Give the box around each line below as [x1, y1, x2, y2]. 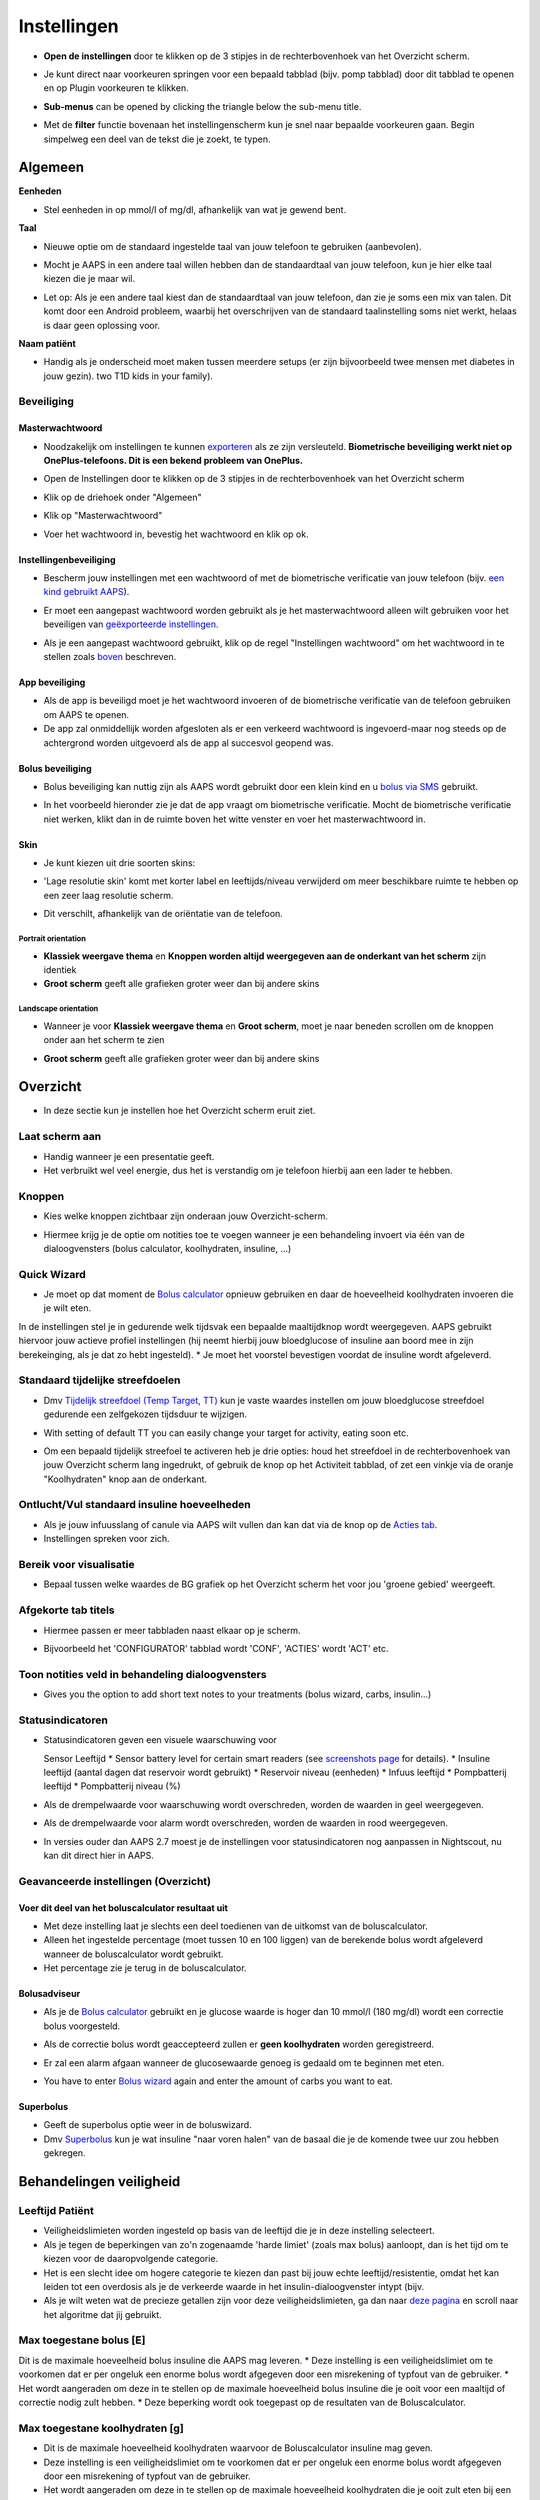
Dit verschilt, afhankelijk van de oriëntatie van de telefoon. [43, 908, 284, 920]
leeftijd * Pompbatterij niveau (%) [43, 1780, 181, 1792]
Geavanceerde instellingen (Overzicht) [18, 1874, 212, 1888]
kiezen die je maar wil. [43, 273, 135, 285]
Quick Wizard [18, 1267, 87, 1281]
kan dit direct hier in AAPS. [43, 1849, 155, 1861]
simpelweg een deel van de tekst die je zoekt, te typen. [43, 133, 271, 145]
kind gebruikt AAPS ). [43, 586, 130, 598]
